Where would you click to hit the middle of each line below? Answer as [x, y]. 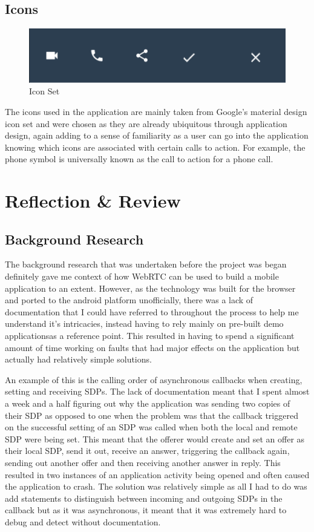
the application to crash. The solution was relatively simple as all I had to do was [156, 486]
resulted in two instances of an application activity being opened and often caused [157, 474]
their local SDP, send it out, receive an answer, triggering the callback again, [147, 451]
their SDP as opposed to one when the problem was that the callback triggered [152, 415]
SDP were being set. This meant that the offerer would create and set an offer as [155, 438]
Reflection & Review [93, 201]
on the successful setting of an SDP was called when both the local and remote [151, 427]
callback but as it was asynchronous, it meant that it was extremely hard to [146, 510]
